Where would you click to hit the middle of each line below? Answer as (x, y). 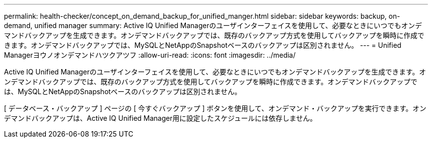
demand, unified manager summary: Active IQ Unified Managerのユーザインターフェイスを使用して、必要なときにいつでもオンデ (213, 25)
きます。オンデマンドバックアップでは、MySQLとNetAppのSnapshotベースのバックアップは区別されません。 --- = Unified (203, 45)
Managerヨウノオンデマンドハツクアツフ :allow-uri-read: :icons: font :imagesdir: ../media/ (150, 55)
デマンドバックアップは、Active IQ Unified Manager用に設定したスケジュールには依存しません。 (161, 118)
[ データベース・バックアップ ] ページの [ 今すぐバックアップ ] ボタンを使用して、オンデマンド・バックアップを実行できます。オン (215, 108)
